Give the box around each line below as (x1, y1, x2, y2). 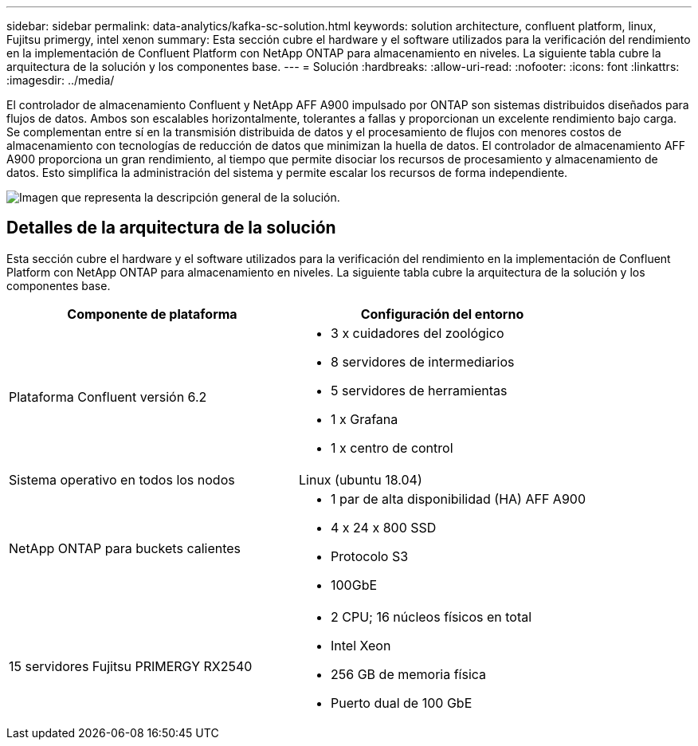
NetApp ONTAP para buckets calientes (9, 540, 241, 556)
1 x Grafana (331, 410, 398, 427)
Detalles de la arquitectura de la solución (6, 218, 336, 238)
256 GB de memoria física (331, 666, 487, 682)
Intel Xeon (331, 637, 391, 654)
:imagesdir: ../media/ (6, 73, 115, 87)
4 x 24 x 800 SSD (331, 519, 437, 536)
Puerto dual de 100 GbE (331, 694, 473, 711)
